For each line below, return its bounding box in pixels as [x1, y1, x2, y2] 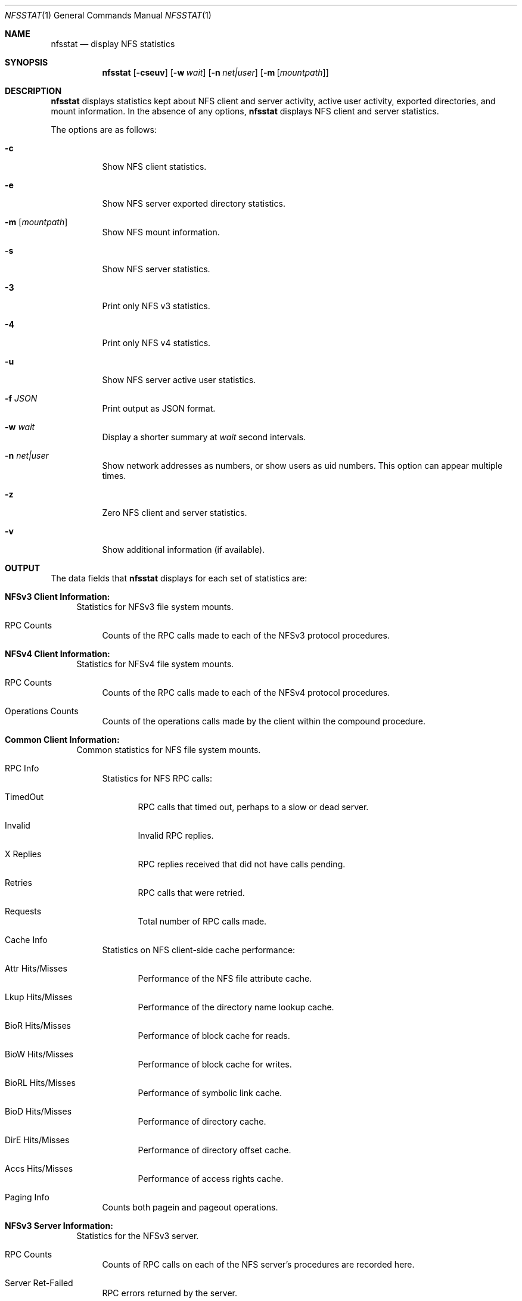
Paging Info [5, 1192, 49, 1202]
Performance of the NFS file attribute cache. [138, 973, 312, 983]
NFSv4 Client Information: [5, 649, 110, 659]
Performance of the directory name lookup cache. [138, 1002, 334, 1012]
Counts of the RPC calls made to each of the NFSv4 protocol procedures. [102, 687, 390, 698]
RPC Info [5, 763, 39, 773]
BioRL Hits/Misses [5, 1078, 76, 1088]
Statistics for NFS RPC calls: [102, 773, 212, 783]
